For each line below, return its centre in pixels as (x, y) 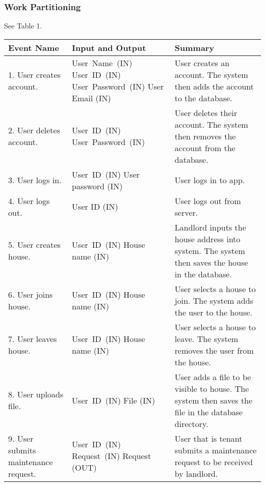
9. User (21, 438)
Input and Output (109, 47)
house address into (207, 239)
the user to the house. (214, 312)
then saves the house (211, 262)
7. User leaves (33, 338)
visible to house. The (212, 388)
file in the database (209, 412)
